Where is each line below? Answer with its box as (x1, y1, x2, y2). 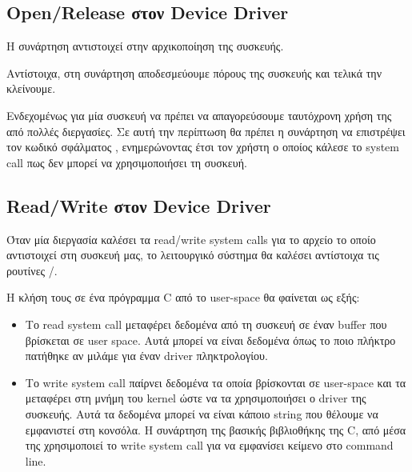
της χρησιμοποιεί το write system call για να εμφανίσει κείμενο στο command (25, 437, 394, 454)
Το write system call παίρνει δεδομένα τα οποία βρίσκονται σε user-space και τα (25, 374, 406, 390)
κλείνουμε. (6, 80, 56, 97)
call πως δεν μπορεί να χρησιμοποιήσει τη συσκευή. (6, 154, 247, 170)
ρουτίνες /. (6, 262, 58, 278)
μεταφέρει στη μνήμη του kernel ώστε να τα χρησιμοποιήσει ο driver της (25, 390, 366, 406)
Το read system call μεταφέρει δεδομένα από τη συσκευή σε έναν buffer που (25, 315, 387, 332)
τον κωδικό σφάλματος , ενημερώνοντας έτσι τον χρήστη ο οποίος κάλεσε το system (6, 138, 399, 155)
